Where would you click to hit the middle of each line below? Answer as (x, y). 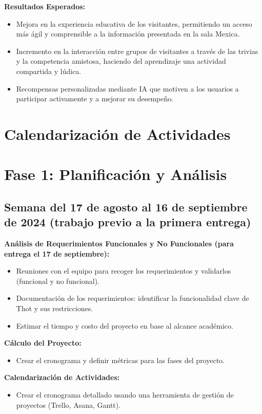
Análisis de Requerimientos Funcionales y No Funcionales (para (119, 244)
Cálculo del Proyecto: (43, 343)
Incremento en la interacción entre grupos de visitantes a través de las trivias (137, 51)
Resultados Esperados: (45, 6)
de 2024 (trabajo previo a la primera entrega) (128, 222)
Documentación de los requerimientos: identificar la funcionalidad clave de (133, 298)
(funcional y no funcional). (58, 281)
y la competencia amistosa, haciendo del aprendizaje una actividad (121, 61)
